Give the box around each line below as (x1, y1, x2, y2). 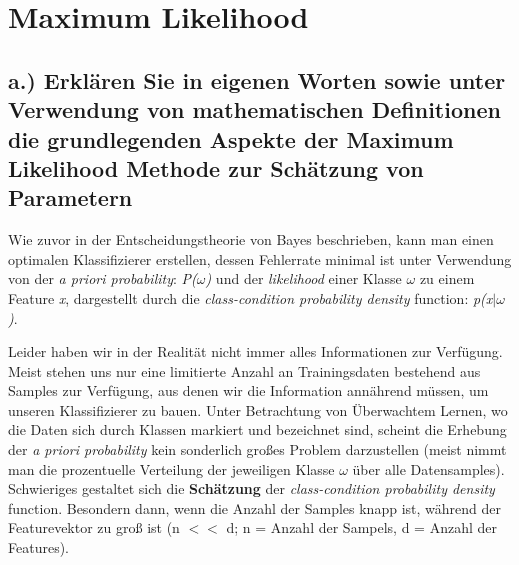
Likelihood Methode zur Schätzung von (8, 152, 424, 183)
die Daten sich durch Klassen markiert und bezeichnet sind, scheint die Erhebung (8, 419, 507, 440)
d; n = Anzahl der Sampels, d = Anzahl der (226, 517, 497, 538)
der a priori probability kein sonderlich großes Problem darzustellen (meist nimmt (8, 439, 507, 460)
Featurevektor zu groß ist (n (8, 517, 180, 538)
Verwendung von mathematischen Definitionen (8, 94, 501, 125)
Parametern (8, 182, 133, 213)
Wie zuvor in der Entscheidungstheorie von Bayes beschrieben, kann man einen (8, 229, 494, 250)
